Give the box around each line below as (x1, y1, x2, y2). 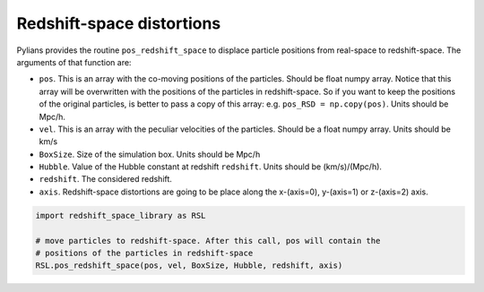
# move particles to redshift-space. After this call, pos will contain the (35, 236, 381, 245)
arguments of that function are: (16, 56, 132, 67)
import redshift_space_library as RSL (35, 210, 206, 220)
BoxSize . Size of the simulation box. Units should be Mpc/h (39, 149, 261, 159)
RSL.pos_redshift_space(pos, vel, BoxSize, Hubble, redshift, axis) (35, 261, 343, 271)
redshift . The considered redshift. (39, 174, 172, 185)
